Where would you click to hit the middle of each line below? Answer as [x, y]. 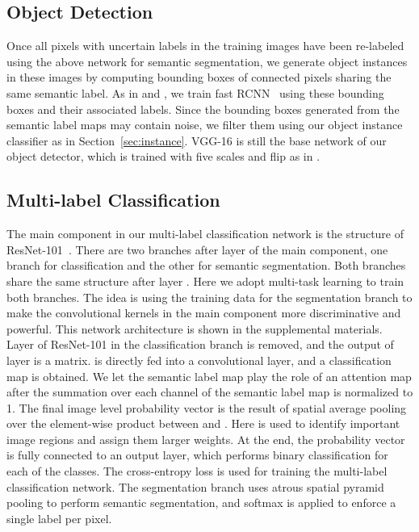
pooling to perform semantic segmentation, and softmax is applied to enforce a [201, 503]
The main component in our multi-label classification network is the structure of [205, 234]
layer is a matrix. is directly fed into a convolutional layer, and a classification [199, 360]
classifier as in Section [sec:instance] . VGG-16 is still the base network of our [197, 140]
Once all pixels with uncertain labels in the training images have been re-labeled [205, 46]
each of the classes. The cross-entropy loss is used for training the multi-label [197, 471]
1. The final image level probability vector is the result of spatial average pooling [207, 407]
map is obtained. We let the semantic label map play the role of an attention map [209, 376]
